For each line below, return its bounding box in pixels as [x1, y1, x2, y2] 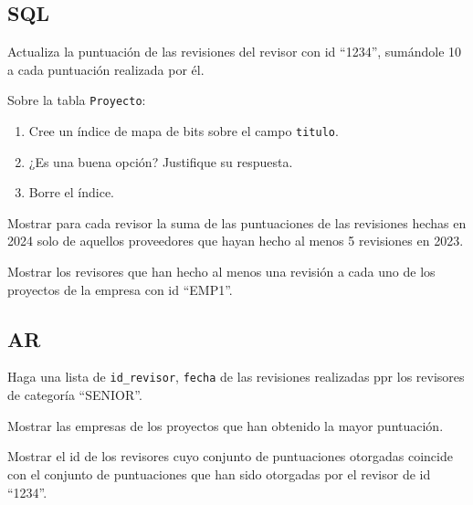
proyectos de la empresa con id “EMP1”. [7, 279, 233, 299]
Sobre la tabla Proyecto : [7, 90, 146, 110]
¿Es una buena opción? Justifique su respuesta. [28, 152, 293, 171]
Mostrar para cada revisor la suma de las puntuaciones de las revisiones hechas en [7, 213, 467, 232]
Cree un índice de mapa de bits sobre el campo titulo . [28, 121, 339, 141]
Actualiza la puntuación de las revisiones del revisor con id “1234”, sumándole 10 [7, 42, 462, 61]
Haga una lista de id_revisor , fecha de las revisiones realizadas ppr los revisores [7, 367, 465, 386]
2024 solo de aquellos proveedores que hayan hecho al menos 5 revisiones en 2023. [7, 231, 464, 250]
